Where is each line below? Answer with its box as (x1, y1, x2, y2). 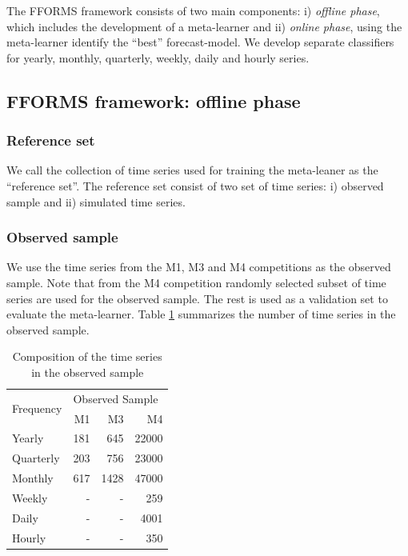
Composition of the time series (12, 348, 162, 365)
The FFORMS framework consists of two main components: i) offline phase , (6, 2, 380, 18)
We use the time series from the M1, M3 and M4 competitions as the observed (6, 258, 391, 275)
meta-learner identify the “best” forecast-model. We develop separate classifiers (6, 34, 394, 50)
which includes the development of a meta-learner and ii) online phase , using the (6, 18, 402, 34)
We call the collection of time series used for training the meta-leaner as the (6, 162, 378, 178)
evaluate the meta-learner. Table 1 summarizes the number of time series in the (6, 306, 396, 322)
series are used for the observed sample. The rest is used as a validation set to (6, 290, 388, 306)
